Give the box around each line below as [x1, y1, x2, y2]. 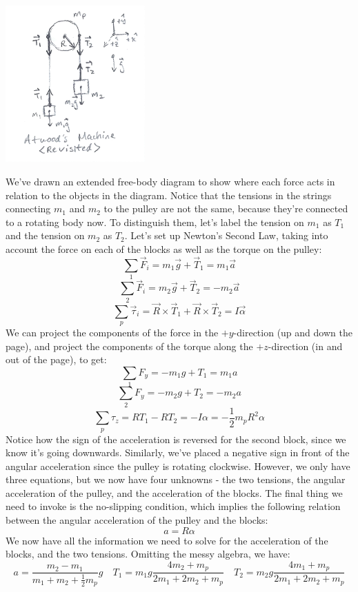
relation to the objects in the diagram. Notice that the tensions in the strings [6, 187, 332, 202]
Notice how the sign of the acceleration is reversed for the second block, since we [6, 431, 346, 446]
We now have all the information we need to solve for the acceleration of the [6, 533, 328, 547]
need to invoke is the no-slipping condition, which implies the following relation [6, 499, 341, 513]
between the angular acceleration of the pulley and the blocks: [6, 513, 268, 527]
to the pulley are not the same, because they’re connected [103, 201, 348, 216]
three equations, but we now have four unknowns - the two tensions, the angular [6, 472, 346, 487]
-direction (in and [268, 338, 343, 353]
